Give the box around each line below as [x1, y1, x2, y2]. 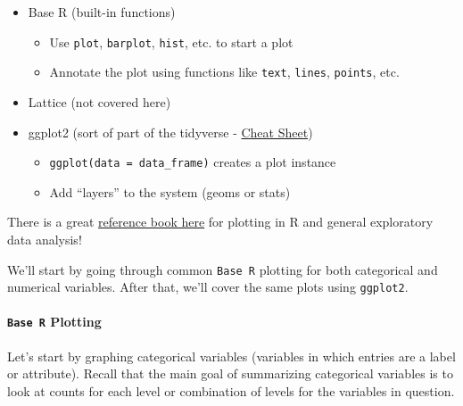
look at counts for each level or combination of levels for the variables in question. [7, 381, 455, 400]
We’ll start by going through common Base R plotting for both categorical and [7, 260, 438, 278]
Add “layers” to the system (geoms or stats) [49, 182, 291, 201]
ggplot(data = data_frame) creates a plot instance [49, 153, 336, 171]
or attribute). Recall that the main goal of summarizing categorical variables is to [7, 364, 453, 383]
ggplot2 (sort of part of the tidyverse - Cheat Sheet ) [28, 122, 313, 141]
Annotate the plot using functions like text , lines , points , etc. [49, 62, 400, 81]
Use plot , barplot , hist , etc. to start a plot [49, 32, 294, 51]
